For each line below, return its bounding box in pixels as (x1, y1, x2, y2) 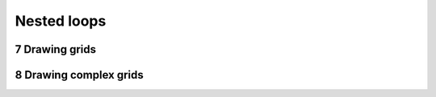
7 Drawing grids (15, 42, 97, 56)
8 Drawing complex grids (15, 68, 145, 82)
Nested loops (15, 12, 107, 30)
